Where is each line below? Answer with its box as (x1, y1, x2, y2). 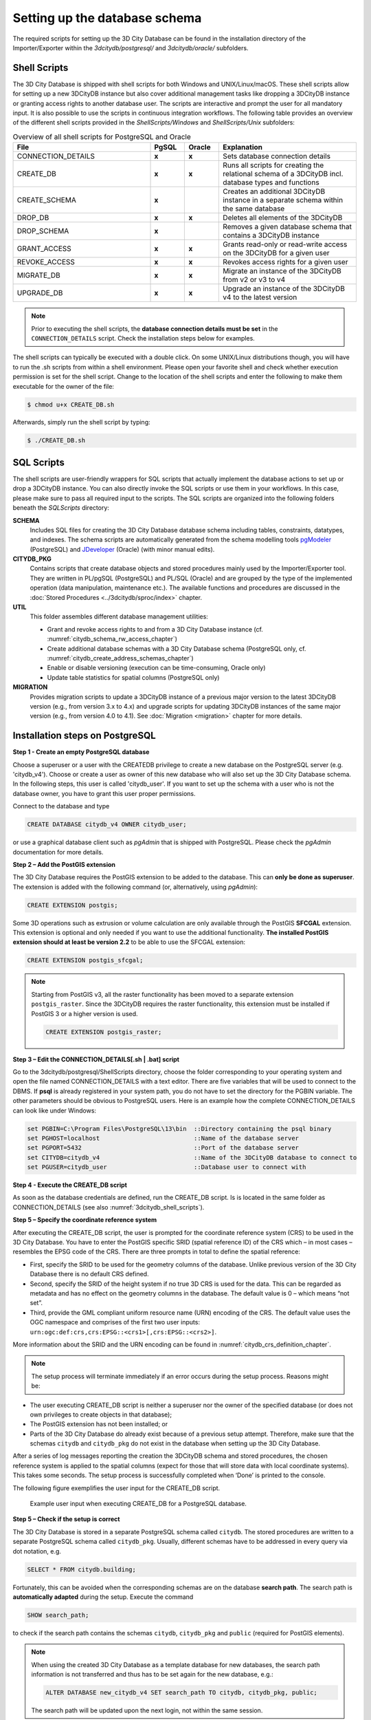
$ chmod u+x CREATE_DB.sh (27, 400, 115, 409)
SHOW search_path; (27, 1611, 89, 1619)
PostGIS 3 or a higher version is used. (31, 1009, 138, 1018)
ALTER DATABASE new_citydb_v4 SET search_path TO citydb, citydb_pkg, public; (45, 1689, 317, 1697)
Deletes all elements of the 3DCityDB (223, 213, 343, 223)
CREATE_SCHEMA (16, 195, 77, 205)
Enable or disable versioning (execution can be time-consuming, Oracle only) (47, 664, 266, 672)
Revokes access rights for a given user (223, 257, 348, 267)
